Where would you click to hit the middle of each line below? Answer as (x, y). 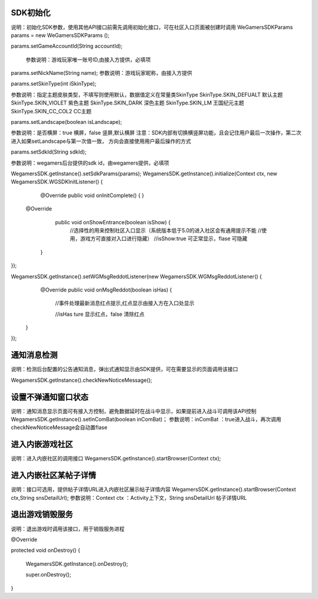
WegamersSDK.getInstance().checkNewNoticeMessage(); (82, 380)
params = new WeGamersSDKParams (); (60, 35)
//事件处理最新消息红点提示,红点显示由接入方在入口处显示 (125, 303)
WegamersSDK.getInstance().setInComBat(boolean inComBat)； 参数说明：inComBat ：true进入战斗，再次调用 (146, 420)
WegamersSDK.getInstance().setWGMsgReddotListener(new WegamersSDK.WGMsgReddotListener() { (136, 276)
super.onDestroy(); (49, 575)
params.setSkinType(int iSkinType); (54, 84)
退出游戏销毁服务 (42, 514)
